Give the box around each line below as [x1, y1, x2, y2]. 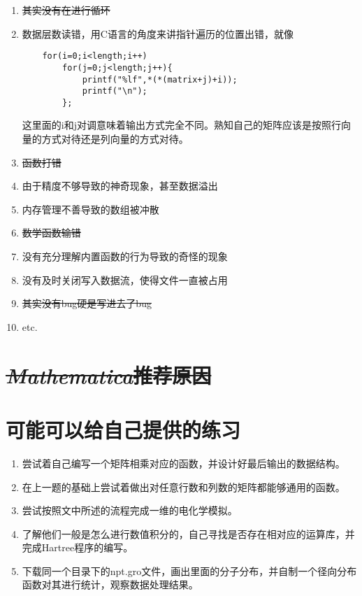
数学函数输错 [22, 225, 81, 240]
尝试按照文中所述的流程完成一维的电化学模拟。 [22, 503, 238, 518]
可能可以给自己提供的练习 [6, 415, 241, 444]
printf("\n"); [82, 86, 147, 97]
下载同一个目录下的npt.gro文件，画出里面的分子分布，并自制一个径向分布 [22, 563, 357, 578]
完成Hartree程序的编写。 [22, 540, 133, 555]
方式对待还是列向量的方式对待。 [41, 132, 189, 146]
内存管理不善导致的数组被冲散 [22, 201, 159, 216]
